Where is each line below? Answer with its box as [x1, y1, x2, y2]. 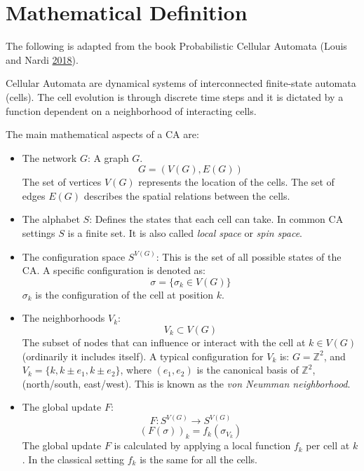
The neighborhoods [22, 310, 105, 325]
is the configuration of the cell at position [35, 287, 214, 301]
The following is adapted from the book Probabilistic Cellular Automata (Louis [6, 39, 347, 53]
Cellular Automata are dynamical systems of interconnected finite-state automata [6, 76, 356, 90]
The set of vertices [22, 175, 102, 189]
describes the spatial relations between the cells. [83, 188, 290, 203]
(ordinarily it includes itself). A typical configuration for [22, 348, 264, 363]
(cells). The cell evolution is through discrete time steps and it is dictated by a [6, 89, 344, 104]
